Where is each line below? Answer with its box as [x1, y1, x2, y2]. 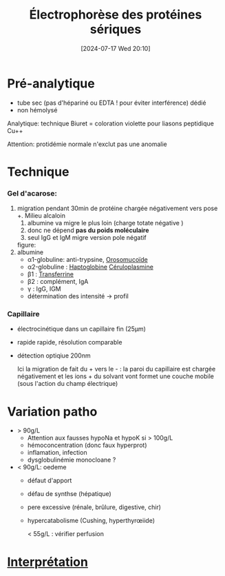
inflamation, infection [27, 449, 87, 457]
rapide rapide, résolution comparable [17, 338, 122, 347]
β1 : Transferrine [27, 270, 74, 278]
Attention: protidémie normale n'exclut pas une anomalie [7, 140, 167, 148]
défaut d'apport [27, 476, 72, 485]
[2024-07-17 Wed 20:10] [81, 44, 151, 52]
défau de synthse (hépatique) [27, 490, 111, 498]
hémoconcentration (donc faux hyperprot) [27, 441, 147, 449]
